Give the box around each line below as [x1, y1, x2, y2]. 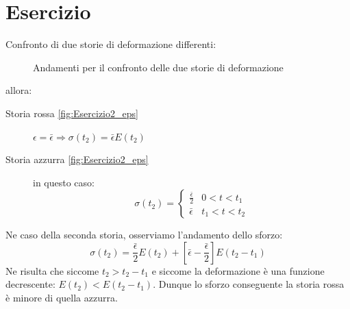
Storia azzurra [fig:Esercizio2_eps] [5, 152, 149, 166]
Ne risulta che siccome [5, 263, 99, 277]
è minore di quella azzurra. [5, 291, 118, 305]
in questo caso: [33, 175, 95, 189]
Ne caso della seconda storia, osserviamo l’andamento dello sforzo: [5, 227, 283, 242]
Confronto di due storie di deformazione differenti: [5, 37, 216, 51]
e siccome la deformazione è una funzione [151, 263, 325, 277]
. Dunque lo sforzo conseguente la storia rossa [153, 277, 345, 291]
